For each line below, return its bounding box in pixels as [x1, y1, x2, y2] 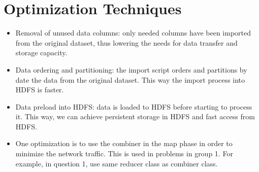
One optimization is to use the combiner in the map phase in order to [15, 138, 233, 149]
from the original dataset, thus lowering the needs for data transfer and [15, 37, 238, 48]
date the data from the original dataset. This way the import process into [15, 74, 245, 85]
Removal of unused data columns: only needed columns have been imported [15, 27, 251, 38]
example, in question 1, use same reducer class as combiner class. [15, 158, 218, 168]
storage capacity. [15, 47, 68, 58]
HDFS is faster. [15, 84, 64, 95]
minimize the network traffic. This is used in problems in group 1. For [15, 148, 233, 159]
